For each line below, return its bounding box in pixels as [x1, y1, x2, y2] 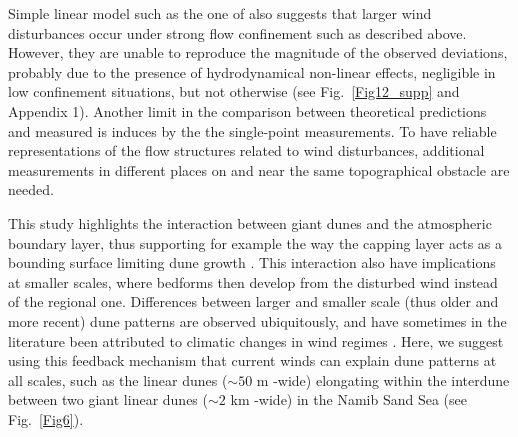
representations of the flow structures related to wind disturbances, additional [8, 140, 485, 161]
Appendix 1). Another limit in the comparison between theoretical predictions [8, 100, 487, 121]
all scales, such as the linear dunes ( [8, 369, 228, 390]
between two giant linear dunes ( [8, 389, 208, 410]
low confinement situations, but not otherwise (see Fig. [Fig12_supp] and [8, 81, 460, 102]
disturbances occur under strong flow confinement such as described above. [8, 22, 467, 43]
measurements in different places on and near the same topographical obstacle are [8, 159, 510, 180]
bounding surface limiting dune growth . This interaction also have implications [8, 252, 496, 273]
